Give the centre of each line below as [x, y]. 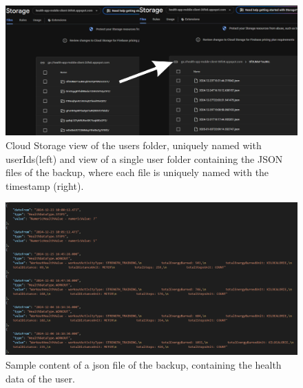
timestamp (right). [45, 185]
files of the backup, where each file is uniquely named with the [137, 172]
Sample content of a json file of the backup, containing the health [144, 365]
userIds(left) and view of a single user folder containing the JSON [144, 158]
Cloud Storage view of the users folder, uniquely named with [134, 145]
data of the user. [40, 378]
